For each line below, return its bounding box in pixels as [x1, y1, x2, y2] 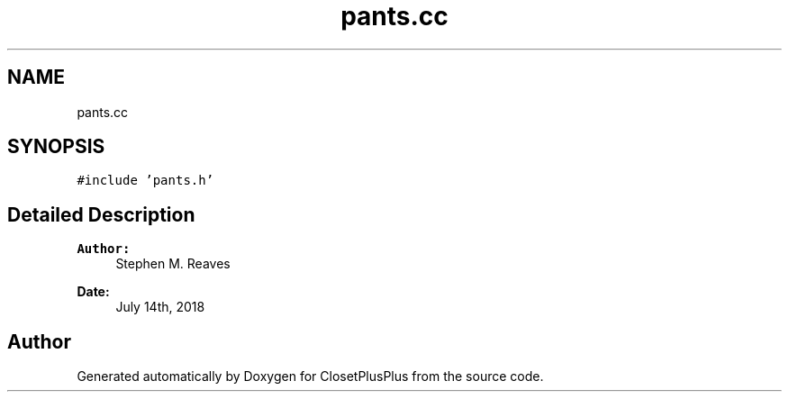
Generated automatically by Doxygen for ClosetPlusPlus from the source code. [77, 368, 544, 385]
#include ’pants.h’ [77, 173, 214, 188]
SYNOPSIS [7, 135, 105, 159]
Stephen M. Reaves [115, 256, 231, 272]
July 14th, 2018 [115, 299, 205, 315]
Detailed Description [7, 203, 195, 226]
